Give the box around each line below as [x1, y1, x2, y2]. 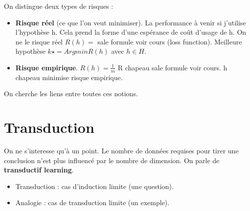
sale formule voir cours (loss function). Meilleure [97, 36, 242, 46]
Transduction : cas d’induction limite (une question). [15, 181, 174, 191]
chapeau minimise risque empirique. [15, 72, 123, 82]
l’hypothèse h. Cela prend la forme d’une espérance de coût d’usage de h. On [15, 27, 247, 37]
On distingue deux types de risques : [4, 1, 114, 11]
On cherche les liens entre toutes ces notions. [4, 88, 138, 99]
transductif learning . [4, 165, 74, 175]
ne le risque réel [15, 36, 63, 46]
